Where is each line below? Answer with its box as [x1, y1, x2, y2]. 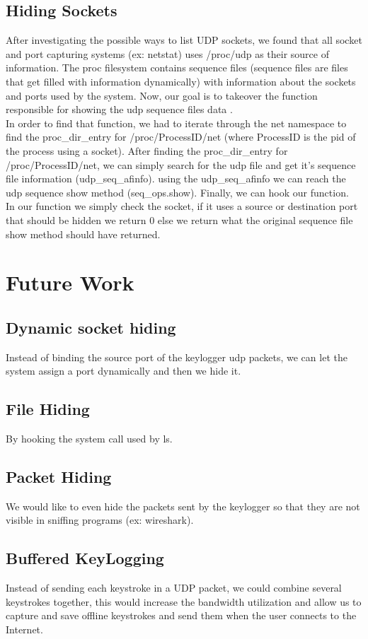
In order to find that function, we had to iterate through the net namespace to [6, 115, 347, 130]
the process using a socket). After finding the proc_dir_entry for [6, 143, 288, 158]
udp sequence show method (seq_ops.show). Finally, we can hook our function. [6, 184, 349, 199]
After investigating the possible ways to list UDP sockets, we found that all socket [6, 33, 362, 47]
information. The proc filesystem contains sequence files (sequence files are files [6, 60, 348, 75]
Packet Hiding [6, 466, 112, 488]
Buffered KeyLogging [6, 547, 164, 569]
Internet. [6, 622, 43, 637]
